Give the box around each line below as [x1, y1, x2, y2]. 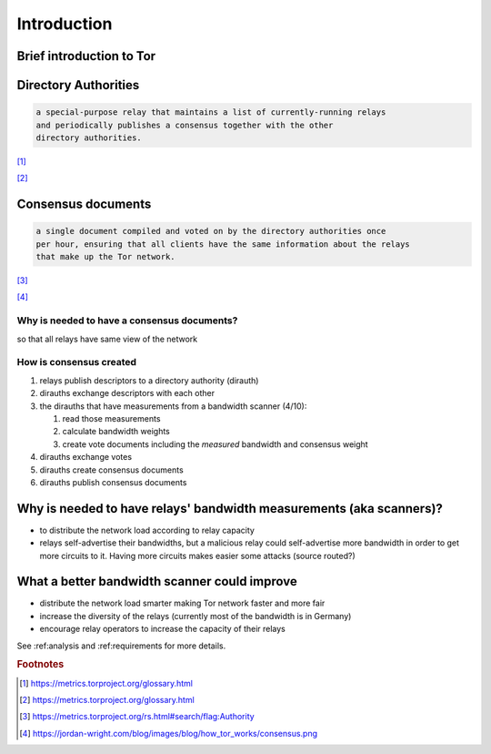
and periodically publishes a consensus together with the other [35, 119, 334, 130]
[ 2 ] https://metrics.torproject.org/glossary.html [19, 695, 195, 706]
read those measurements [62, 413, 161, 423]
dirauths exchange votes [39, 452, 132, 463]
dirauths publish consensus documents [39, 476, 187, 487]
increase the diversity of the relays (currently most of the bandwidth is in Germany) [39, 610, 352, 621]
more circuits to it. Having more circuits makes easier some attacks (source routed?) [39, 550, 356, 561]
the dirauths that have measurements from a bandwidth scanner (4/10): [39, 401, 307, 412]
